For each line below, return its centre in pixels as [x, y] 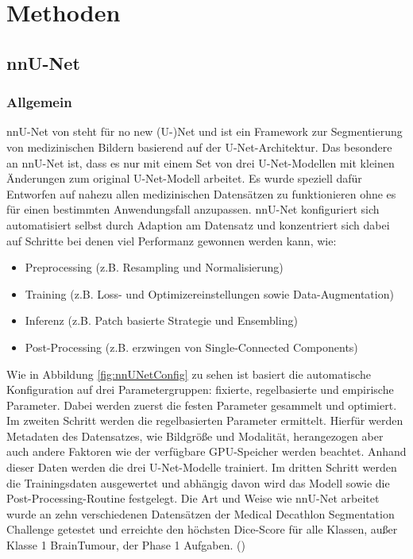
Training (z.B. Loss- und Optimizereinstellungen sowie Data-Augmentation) [209, 293]
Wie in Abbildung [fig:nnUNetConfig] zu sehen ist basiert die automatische [189, 374]
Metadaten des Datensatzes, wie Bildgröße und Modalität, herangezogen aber [195, 436]
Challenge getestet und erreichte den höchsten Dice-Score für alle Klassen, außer [202, 529]
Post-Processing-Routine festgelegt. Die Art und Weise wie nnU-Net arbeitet [193, 498]
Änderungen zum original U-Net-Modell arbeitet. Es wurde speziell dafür [184, 178]
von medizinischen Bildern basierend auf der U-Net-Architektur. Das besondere [199, 146]
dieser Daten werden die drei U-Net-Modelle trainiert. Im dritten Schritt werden [202, 467]
